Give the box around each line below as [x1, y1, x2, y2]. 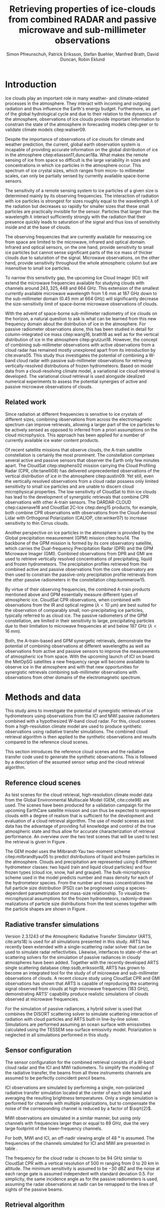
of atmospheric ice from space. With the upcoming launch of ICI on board [5, 653, 155, 659]
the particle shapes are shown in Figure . [5, 906, 87, 912]
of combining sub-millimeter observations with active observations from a [5, 341, 155, 348]
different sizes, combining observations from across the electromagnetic [5, 416, 152, 422]
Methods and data [5, 691, 81, 703]
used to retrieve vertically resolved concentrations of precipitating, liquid [5, 556, 152, 562]
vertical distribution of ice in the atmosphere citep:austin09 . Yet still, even [5, 473, 154, 479]
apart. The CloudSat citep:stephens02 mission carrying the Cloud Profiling [5, 462, 156, 469]
